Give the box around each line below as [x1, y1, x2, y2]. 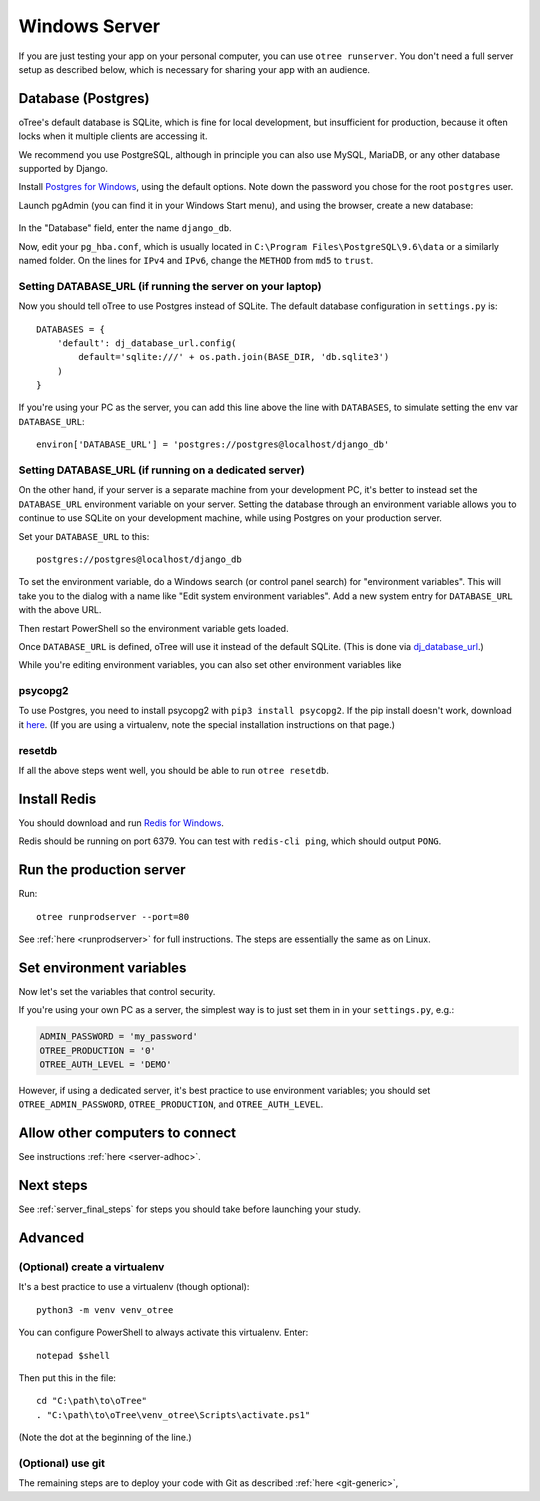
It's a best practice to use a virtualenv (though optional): [18, 1281, 250, 1293]
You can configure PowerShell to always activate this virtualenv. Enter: [18, 1326, 309, 1339]
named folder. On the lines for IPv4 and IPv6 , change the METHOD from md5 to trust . [18, 254, 374, 266]
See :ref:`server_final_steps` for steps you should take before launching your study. [18, 1203, 362, 1215]
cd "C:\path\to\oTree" [36, 1395, 148, 1407]
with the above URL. [18, 604, 102, 616]
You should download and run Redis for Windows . [18, 816, 225, 829]
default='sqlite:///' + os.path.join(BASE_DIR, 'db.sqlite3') [78, 351, 390, 363]
